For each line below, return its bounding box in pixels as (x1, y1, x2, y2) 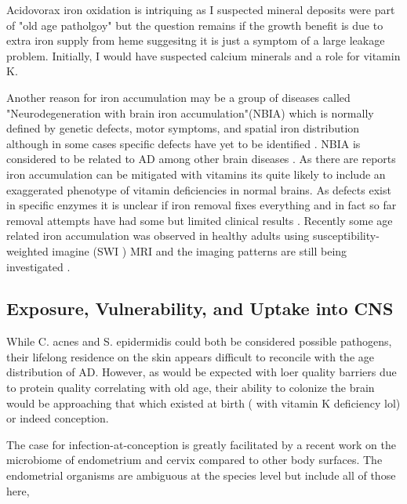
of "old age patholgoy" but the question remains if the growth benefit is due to (6, 16, 383, 33)
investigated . (6, 258, 71, 274)
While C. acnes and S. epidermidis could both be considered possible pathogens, (6, 333, 392, 350)
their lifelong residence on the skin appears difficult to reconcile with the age (6, 348, 374, 364)
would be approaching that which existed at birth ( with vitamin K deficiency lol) (6, 394, 401, 411)
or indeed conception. (6, 410, 109, 426)
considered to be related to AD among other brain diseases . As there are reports (6, 150, 396, 167)
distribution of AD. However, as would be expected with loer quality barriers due (6, 364, 397, 380)
